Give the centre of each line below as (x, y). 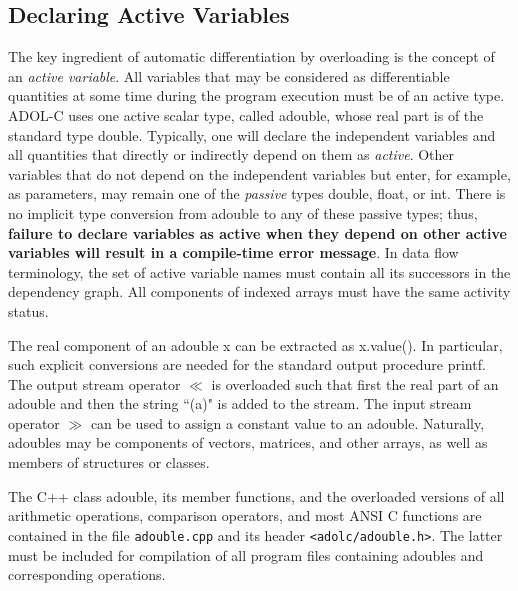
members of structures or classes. (109, 462)
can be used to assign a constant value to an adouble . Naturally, (287, 422)
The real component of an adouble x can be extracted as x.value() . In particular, (255, 344)
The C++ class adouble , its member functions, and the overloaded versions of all (256, 495)
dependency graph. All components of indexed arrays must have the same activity (259, 291)
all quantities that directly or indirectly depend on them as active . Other (231, 154)
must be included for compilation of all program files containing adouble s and (246, 554)
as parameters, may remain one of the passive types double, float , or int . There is (257, 193)
